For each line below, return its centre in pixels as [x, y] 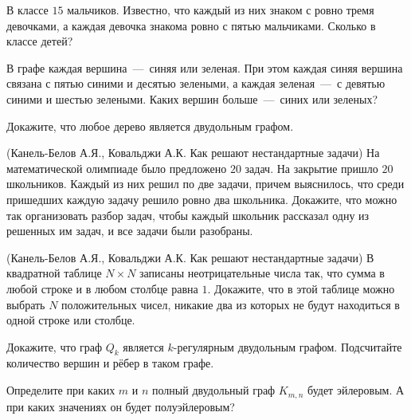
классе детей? [40, 41]
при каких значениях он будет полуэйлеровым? [121, 406]
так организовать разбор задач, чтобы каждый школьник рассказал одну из [188, 215]
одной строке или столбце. [71, 320]
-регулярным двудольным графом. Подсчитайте [288, 346]
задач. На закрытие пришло [311, 168]
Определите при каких [61, 390]
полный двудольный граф [214, 390]
